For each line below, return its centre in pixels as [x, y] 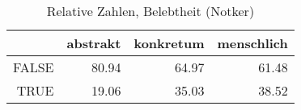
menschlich [252, 43]
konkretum [169, 43]
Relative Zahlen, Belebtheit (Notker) [150, 11]
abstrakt [94, 43]
